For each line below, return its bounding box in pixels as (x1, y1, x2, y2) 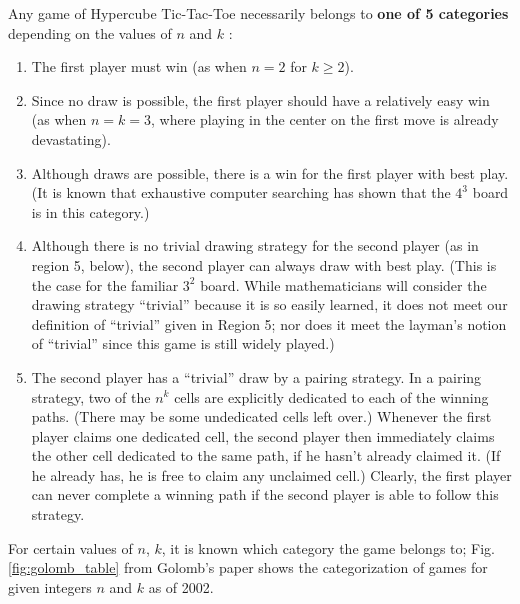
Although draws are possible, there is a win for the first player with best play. (31, 162, 509, 183)
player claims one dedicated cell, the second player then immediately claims (31, 425, 495, 446)
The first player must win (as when (31, 56, 247, 77)
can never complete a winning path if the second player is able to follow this (31, 484, 499, 505)
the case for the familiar (31, 274, 179, 295)
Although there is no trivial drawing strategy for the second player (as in (31, 235, 479, 256)
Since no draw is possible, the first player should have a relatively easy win (31, 89, 490, 110)
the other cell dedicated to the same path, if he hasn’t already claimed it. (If (31, 445, 501, 466)
